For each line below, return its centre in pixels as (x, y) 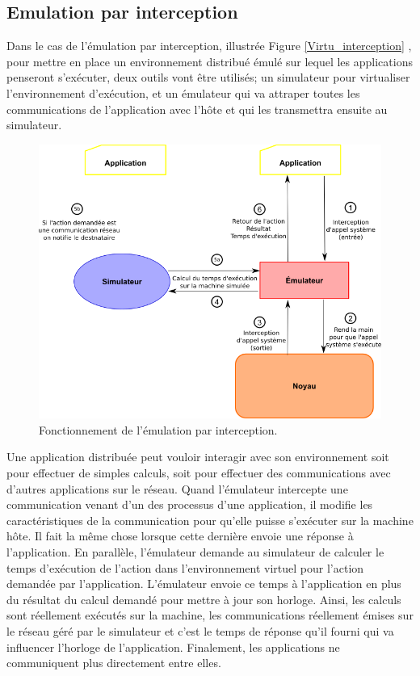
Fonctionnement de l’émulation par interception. (158, 429)
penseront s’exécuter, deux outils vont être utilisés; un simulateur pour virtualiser (208, 77)
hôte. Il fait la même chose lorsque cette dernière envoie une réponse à (180, 536)
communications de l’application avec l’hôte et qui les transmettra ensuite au (197, 109)
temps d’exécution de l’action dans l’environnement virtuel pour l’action (185, 567)
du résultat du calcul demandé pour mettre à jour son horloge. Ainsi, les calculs (204, 599)
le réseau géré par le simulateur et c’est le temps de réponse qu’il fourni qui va (200, 630)
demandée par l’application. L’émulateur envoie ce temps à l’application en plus (204, 584)
